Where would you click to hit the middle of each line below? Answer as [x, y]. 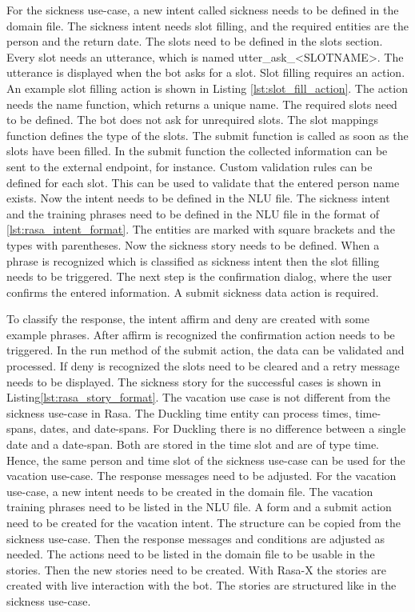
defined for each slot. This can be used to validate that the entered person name [203, 182]
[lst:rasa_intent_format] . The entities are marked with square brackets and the [201, 229]
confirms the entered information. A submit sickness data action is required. [193, 292]
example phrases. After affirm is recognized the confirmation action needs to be [201, 334]
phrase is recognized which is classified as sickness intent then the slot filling [193, 260]
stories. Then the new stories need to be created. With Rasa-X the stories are [196, 569]
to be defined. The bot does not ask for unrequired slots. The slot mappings [192, 120]
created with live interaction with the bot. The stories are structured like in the [202, 585]
